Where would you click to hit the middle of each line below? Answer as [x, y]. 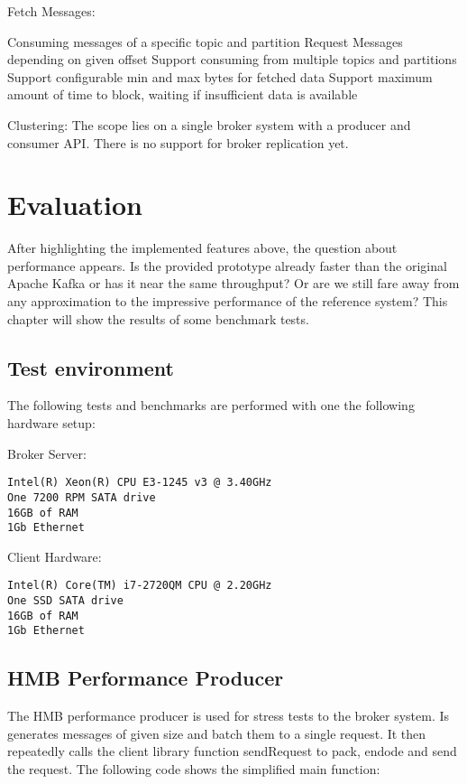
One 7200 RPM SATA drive [82, 497]
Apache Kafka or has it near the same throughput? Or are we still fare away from [233, 283]
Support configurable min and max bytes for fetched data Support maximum [220, 76]
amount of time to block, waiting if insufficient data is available [183, 94]
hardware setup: [51, 423]
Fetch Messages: [51, 11]
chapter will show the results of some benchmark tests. [158, 318]
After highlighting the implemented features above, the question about [202, 248]
